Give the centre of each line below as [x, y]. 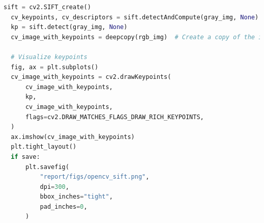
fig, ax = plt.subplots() [55, 67]
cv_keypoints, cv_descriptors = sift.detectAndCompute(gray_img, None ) [135, 17]
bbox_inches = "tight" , [76, 197]
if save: [25, 157]
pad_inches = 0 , [64, 206]
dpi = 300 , [54, 187]
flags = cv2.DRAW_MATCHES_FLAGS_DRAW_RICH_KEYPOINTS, [114, 117]
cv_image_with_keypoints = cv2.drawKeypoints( [91, 77]
